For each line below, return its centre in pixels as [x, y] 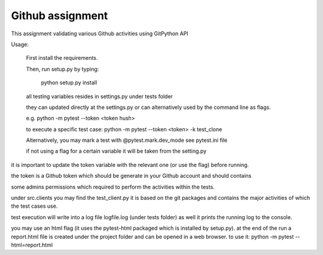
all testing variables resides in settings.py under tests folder [100, 96]
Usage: [20, 44]
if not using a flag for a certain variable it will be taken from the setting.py [116, 151]
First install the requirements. [62, 58]
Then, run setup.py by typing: [63, 69]
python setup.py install [69, 83]
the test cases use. [34, 206]
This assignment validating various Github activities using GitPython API [100, 34]
